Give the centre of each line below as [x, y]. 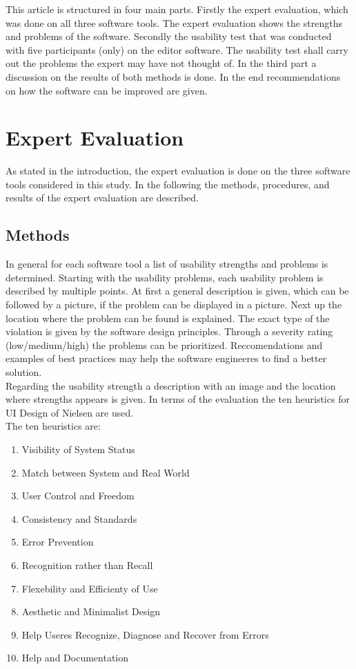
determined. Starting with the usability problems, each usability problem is [165, 277]
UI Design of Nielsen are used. [70, 412]
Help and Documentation [75, 658]
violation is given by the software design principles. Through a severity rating [169, 331]
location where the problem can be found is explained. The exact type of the [168, 318]
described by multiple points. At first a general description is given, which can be [177, 291]
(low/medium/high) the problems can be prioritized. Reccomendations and [164, 345]
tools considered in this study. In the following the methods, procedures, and [168, 184]
